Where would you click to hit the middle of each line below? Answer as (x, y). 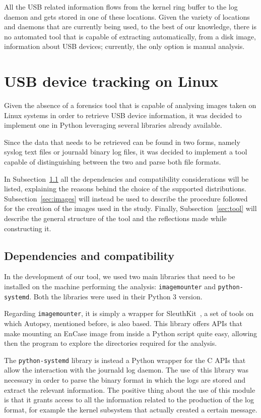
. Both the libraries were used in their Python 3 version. (116, 296)
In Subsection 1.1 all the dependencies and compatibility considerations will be (126, 178)
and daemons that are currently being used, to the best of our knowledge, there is (130, 27)
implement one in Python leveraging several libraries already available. (113, 125)
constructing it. (28, 228)
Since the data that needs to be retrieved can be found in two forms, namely (122, 142)
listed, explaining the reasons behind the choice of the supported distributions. (125, 189)
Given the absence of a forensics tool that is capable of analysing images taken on (130, 105)
